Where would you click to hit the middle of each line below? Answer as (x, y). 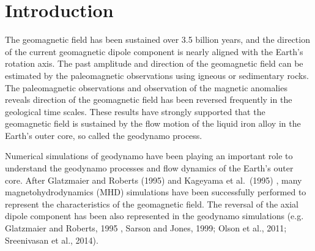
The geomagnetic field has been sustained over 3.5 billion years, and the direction (157, 39)
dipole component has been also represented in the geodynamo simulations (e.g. (154, 216)
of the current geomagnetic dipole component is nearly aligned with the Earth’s (154, 51)
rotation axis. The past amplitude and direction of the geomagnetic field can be (154, 63)
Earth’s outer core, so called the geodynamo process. (104, 135)
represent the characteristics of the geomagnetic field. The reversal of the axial (152, 204)
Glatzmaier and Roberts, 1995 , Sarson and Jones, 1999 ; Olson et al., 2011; (146, 228)
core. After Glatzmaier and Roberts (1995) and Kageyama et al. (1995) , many (154, 180)
